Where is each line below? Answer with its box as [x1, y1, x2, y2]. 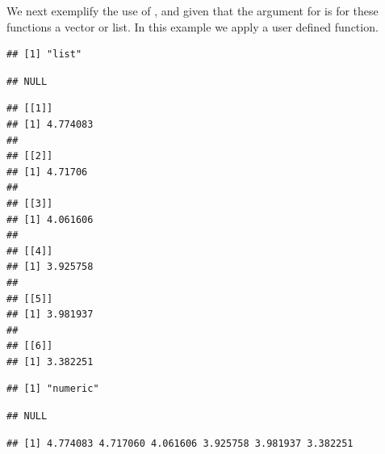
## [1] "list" [6, 48, 82, 61]
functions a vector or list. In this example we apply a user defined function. [6, 18, 379, 35]
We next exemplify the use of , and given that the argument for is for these [6, 2, 379, 19]
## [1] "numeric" [6, 383, 99, 395]
